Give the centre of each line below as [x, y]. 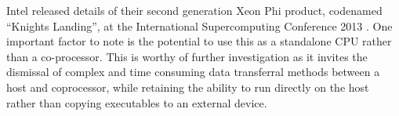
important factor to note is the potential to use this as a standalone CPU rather [199, 41]
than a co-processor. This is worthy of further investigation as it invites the [187, 56]
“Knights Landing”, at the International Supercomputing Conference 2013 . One [199, 25]
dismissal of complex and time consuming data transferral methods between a [193, 72]
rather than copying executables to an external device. [137, 102]
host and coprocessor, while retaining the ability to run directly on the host [188, 87]
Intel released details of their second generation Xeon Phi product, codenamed [194, 10]
